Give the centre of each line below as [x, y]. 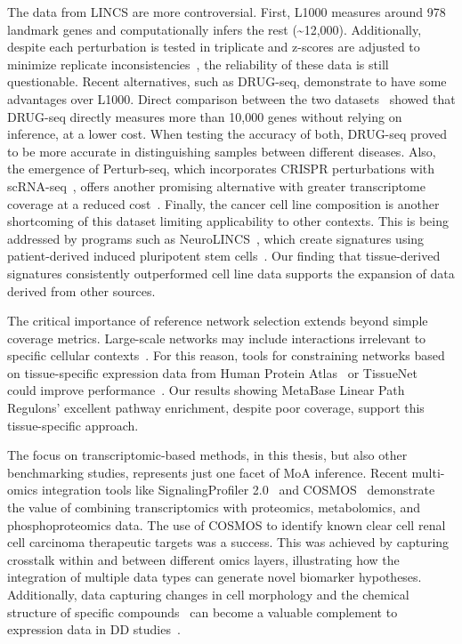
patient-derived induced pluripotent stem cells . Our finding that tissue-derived [224, 256]
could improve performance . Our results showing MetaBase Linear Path [206, 390]
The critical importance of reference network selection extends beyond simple [218, 321]
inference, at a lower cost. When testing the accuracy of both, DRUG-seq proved [227, 134]
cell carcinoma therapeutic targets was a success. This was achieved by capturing [228, 542]
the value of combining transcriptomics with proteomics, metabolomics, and [214, 507]
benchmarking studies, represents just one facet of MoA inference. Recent [207, 472]
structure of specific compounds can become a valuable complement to [203, 612]
